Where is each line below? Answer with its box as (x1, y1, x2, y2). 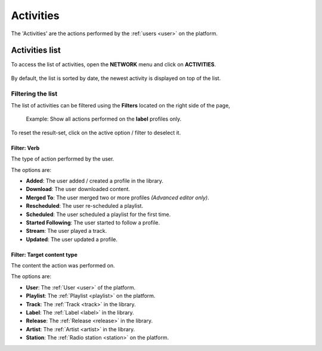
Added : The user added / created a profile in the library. (26, 177, 164, 184)
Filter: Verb (11, 144, 40, 152)
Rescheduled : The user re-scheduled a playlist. (26, 202, 143, 210)
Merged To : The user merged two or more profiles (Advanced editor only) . (26, 194, 209, 201)
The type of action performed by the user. (11, 155, 114, 162)
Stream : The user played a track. (26, 227, 107, 235)
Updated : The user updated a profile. (26, 236, 117, 243)
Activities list (11, 45, 61, 56)
